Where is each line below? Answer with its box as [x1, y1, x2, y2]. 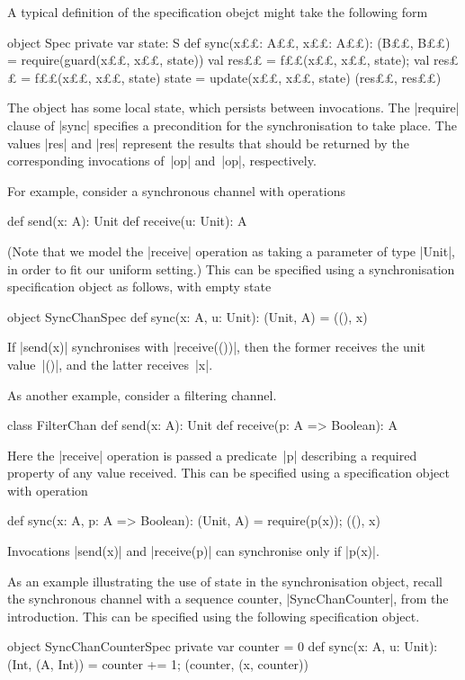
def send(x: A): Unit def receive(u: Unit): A [7, 211, 247, 230]
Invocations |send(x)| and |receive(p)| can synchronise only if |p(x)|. [7, 541, 380, 560]
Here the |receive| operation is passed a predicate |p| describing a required [7, 445, 417, 464]
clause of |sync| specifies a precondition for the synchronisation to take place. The [7, 115, 457, 134]
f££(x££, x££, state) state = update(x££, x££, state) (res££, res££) [34, 67, 442, 86]
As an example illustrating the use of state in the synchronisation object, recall [7, 571, 443, 590]
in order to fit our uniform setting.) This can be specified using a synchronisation [7, 259, 455, 278]
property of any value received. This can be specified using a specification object [7, 463, 450, 482]
